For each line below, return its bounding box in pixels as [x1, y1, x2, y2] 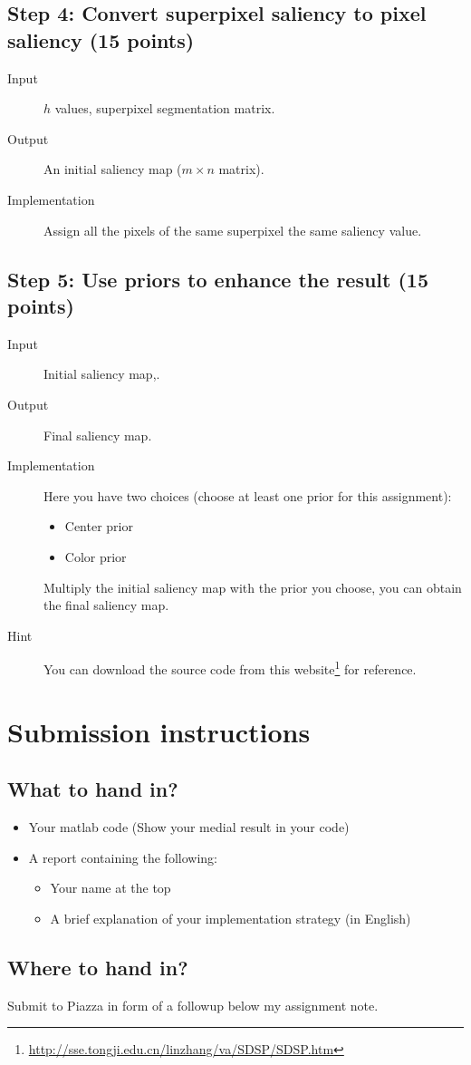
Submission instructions [7, 712, 311, 750]
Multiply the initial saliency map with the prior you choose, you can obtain [43, 577, 462, 596]
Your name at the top [50, 878, 171, 897]
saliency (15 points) [7, 25, 195, 53]
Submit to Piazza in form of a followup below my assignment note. [7, 995, 379, 1014]
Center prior [64, 517, 133, 536]
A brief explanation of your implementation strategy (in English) [50, 908, 411, 927]
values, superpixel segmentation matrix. [54, 99, 275, 118]
